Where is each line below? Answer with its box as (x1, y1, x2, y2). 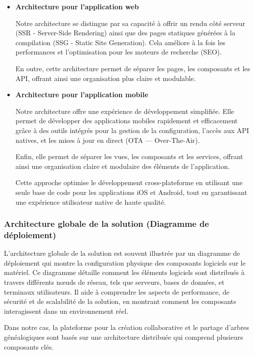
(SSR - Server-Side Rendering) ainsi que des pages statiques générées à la (15, 27, 235, 38)
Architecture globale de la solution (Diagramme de (4, 218, 209, 230)
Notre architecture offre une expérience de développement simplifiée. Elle (15, 106, 234, 116)
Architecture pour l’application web (15, 1, 139, 11)
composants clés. (4, 341, 54, 352)
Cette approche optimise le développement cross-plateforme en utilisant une (15, 177, 243, 188)
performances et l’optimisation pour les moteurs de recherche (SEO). (15, 47, 222, 57)
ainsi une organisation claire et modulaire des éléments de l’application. (15, 161, 230, 171)
